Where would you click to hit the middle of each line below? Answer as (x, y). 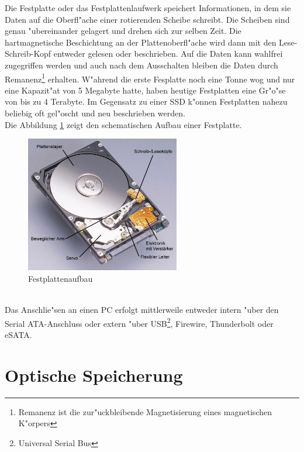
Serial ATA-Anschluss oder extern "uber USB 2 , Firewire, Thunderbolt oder (139, 322)
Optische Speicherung (94, 375)
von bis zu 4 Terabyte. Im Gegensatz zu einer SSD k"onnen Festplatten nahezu (146, 101)
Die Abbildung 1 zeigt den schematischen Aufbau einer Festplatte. (123, 124)
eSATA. (18, 334)
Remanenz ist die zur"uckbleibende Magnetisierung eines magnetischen (145, 411)
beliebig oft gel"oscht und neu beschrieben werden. (95, 113)
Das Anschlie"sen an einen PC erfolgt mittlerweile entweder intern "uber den (142, 309)
